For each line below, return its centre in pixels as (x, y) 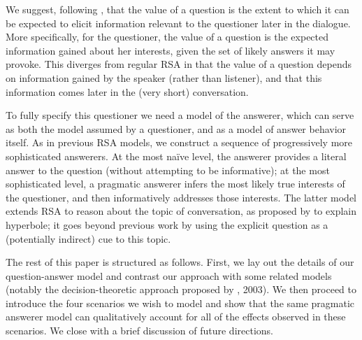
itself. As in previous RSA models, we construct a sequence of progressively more (179, 142)
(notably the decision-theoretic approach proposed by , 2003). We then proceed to (181, 289)
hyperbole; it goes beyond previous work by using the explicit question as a (167, 224)
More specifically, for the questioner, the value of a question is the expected (167, 37)
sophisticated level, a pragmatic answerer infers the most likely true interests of (175, 184)
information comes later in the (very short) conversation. (127, 91)
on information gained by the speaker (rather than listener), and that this (164, 77)
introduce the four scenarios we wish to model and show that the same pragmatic (180, 303)
